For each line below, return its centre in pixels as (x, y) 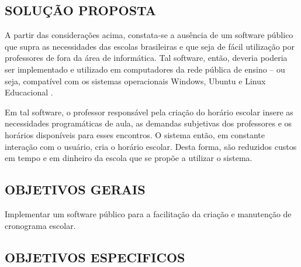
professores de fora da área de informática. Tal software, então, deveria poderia (146, 58)
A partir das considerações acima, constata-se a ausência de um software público (149, 35)
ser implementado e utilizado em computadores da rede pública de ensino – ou (145, 69)
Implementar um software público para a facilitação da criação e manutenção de (148, 213)
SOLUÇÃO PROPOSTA (81, 10)
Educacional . (29, 92)
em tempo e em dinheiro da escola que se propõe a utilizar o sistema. (129, 158)
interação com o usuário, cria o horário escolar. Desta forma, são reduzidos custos (151, 146)
